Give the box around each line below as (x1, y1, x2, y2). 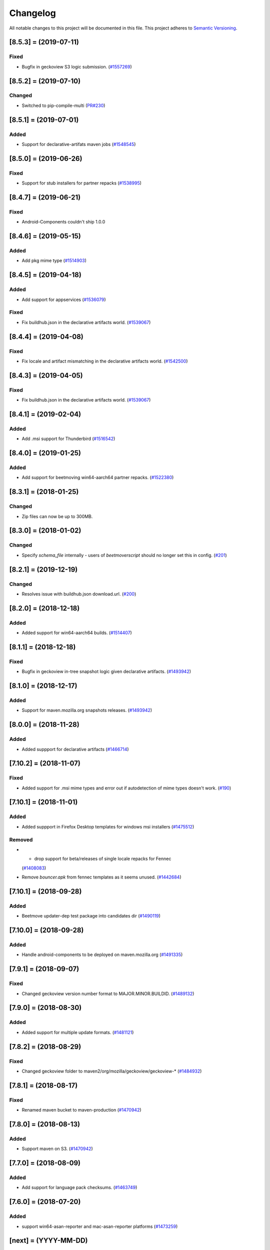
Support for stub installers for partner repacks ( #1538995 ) (21, 180, 142, 186)
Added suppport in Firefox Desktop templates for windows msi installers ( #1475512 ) (21, 823, 194, 829)
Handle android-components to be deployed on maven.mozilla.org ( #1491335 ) (21, 951, 183, 957)
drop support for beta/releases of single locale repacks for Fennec (34, 855, 171, 862)
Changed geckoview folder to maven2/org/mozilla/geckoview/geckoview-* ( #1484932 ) (21, 1068, 202, 1074)
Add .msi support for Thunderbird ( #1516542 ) (21, 435, 115, 442)
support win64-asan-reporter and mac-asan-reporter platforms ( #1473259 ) (21, 1223, 178, 1229)
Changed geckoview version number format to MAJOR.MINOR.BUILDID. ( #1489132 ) (21, 990, 194, 996)
